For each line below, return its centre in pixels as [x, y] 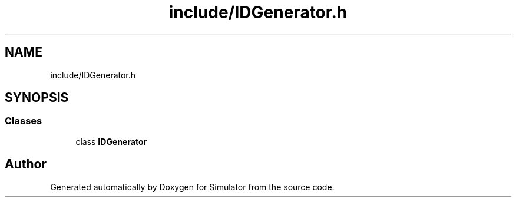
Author [26, 164]
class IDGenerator [111, 141]
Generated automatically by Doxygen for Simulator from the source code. [192, 187]
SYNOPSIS [37, 98]
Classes [24, 121]
